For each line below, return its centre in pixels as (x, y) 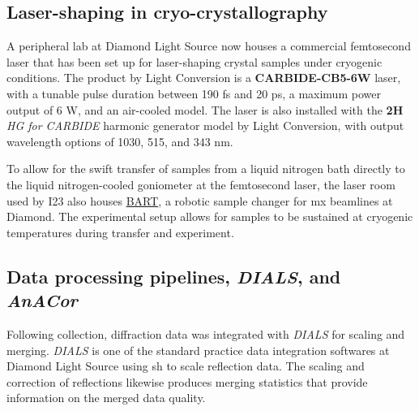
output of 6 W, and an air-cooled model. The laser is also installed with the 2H (205, 109)
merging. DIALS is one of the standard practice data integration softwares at (198, 350)
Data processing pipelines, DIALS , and (174, 276)
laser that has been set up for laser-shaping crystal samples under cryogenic (195, 61)
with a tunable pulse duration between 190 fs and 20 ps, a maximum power (194, 93)
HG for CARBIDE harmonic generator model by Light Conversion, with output (205, 125)
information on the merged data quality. (106, 398)
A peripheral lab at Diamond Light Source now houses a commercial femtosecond (209, 46)
